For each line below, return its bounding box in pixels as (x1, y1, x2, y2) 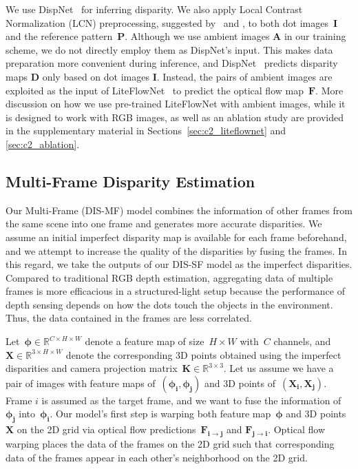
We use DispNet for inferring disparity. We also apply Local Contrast (6, 2, 303, 16)
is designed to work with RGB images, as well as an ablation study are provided (6, 110, 344, 124)
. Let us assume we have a (223, 361, 334, 375)
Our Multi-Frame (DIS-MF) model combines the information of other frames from (6, 202, 352, 217)
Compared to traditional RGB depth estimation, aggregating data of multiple (6, 270, 333, 284)
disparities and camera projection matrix (6, 361, 178, 375)
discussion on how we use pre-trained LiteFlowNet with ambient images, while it (6, 96, 346, 111)
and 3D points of (204, 375, 275, 390)
